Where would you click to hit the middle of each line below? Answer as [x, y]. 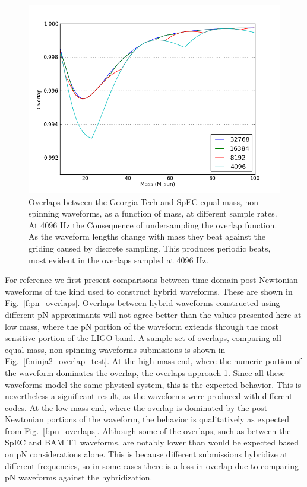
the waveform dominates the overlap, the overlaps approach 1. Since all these [145, 372]
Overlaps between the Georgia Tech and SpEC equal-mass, [135, 201]
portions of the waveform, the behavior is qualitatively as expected [168, 419]
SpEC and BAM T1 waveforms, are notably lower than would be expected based [152, 442]
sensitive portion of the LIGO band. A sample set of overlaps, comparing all [143, 338]
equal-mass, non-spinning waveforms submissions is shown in [115, 349]
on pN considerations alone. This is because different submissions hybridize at [146, 454]
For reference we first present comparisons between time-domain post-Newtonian [151, 280]
